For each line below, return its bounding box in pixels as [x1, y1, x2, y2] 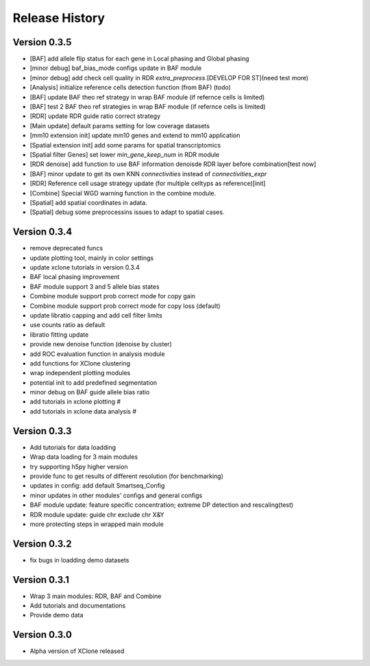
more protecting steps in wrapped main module [29, 520, 164, 528]
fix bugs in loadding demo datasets [29, 556, 129, 564]
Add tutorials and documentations [29, 602, 126, 610]
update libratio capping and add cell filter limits [29, 311, 162, 319]
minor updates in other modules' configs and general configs [29, 491, 203, 499]
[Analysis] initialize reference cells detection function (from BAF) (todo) [29, 83, 231, 92]
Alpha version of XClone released [29, 647, 125, 655]
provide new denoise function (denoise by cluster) [29, 340, 173, 348]
